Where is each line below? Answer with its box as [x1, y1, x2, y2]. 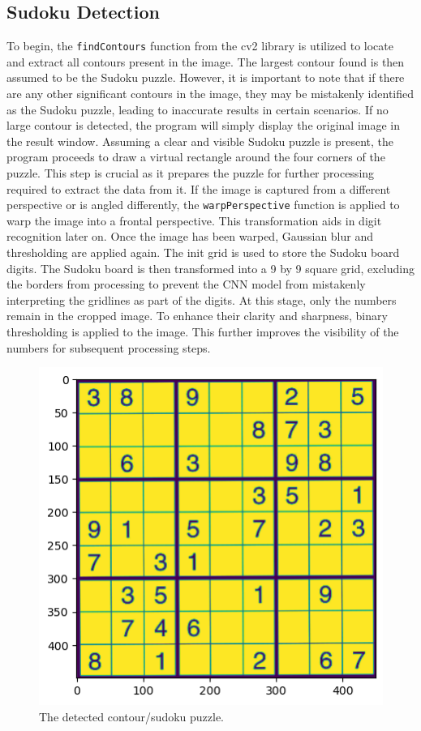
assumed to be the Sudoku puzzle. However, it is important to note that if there [6, 69, 405, 86]
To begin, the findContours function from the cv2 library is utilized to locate [6, 37, 393, 54]
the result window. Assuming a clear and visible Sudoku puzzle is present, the [6, 132, 393, 149]
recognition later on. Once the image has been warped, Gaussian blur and [6, 228, 374, 245]
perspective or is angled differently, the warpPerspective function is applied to [6, 196, 400, 213]
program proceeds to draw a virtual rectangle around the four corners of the [6, 148, 385, 165]
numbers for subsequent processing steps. [6, 339, 211, 356]
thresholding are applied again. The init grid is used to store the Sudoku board [6, 244, 400, 261]
